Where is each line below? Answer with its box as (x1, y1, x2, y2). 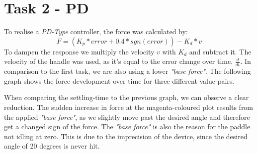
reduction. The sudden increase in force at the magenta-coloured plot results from (4, 102, 254, 112)
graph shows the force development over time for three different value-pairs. (4, 75, 235, 86)
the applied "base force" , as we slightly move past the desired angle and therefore (4, 111, 250, 122)
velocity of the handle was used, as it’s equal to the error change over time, (4, 56, 233, 66)
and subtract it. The (189, 46, 252, 56)
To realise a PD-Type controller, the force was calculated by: (4, 26, 188, 37)
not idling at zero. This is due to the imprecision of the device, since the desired (4, 131, 248, 141)
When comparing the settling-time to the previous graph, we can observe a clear (4, 92, 249, 103)
